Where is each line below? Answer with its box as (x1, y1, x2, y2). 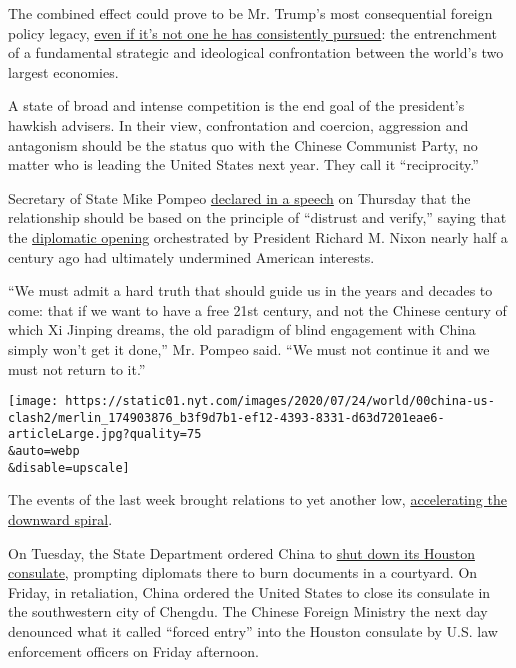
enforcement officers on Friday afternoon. (8, 640, 259, 661)
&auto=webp (8, 444, 80, 459)
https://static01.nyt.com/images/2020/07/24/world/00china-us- (65, 394, 495, 409)
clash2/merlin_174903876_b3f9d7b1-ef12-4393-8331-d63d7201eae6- (8, 410, 445, 425)
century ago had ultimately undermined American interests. (8, 246, 375, 267)
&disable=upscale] (8, 460, 130, 475)
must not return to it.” (8, 358, 146, 379)
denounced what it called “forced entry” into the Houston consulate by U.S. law (8, 620, 498, 641)
